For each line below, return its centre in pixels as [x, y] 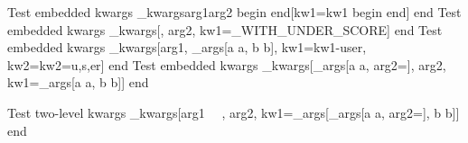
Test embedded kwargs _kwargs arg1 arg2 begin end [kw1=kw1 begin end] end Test [234, 12]
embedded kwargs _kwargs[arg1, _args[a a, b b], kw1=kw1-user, [187, 47]
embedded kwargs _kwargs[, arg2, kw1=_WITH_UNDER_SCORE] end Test [225, 29]
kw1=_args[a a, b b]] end [78, 82]
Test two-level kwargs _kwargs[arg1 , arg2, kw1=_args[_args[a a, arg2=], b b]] [234, 112]
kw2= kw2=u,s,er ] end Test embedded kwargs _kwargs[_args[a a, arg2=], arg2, [227, 64]
